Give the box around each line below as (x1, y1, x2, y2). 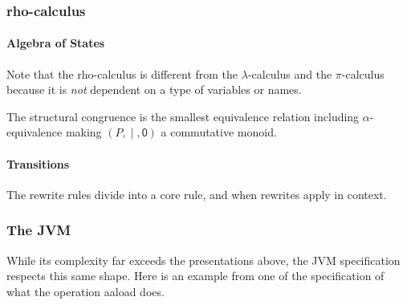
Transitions (6, 155, 70, 172)
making (65, 124, 102, 140)
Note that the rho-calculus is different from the (6, 65, 238, 82)
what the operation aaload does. (6, 283, 165, 299)
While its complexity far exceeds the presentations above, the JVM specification (6, 251, 401, 268)
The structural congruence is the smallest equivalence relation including (6, 108, 360, 124)
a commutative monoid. (161, 124, 277, 140)
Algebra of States (6, 35, 105, 51)
